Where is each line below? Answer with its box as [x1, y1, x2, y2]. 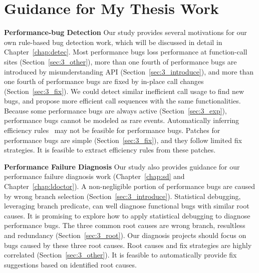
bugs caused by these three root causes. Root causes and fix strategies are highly [4, 239, 252, 250]
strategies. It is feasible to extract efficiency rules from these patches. [4, 144, 216, 155]
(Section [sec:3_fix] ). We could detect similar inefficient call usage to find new [4, 85, 244, 96]
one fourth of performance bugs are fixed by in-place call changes [4, 76, 204, 86]
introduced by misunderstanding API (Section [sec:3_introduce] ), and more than [4, 66, 254, 76]
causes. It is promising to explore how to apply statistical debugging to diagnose [4, 210, 250, 220]
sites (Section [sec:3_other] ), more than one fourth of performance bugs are [4, 56, 237, 66]
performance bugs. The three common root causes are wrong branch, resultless [4, 220, 245, 230]
